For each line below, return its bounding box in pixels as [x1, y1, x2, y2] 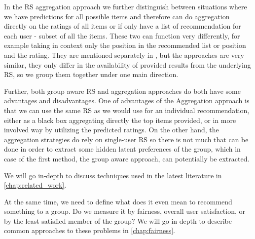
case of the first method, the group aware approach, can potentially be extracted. [4, 153, 250, 163]
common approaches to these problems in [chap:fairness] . [4, 225, 176, 236]
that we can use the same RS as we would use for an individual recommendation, [4, 105, 250, 115]
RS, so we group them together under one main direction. [4, 69, 179, 80]
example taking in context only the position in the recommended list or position [4, 40, 246, 50]
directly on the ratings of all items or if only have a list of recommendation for [4, 21, 241, 31]
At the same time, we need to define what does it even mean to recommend [4, 196, 232, 206]
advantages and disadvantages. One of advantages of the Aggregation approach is [4, 95, 250, 106]
